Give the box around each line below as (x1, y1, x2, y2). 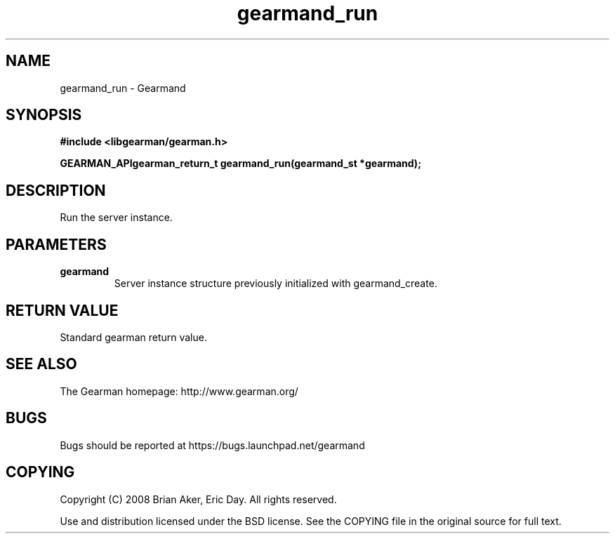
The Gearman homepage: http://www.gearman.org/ (60, 385, 298, 397)
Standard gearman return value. (60, 331, 207, 343)
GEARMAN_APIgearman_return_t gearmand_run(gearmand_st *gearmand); (60, 157, 421, 170)
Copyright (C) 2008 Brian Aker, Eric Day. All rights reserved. (60, 493, 337, 505)
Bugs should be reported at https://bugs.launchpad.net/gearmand (60, 439, 365, 451)
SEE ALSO (6, 355, 77, 373)
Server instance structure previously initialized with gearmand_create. (114, 277, 437, 290)
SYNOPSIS (6, 106, 82, 124)
